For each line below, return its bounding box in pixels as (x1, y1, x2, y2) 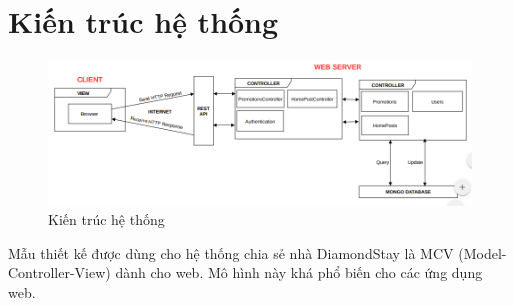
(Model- (458, 242, 507, 263)
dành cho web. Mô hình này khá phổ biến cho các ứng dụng (115, 262, 483, 283)
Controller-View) (8, 262, 111, 283)
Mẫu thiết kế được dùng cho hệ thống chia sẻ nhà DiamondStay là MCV (8, 242, 454, 263)
